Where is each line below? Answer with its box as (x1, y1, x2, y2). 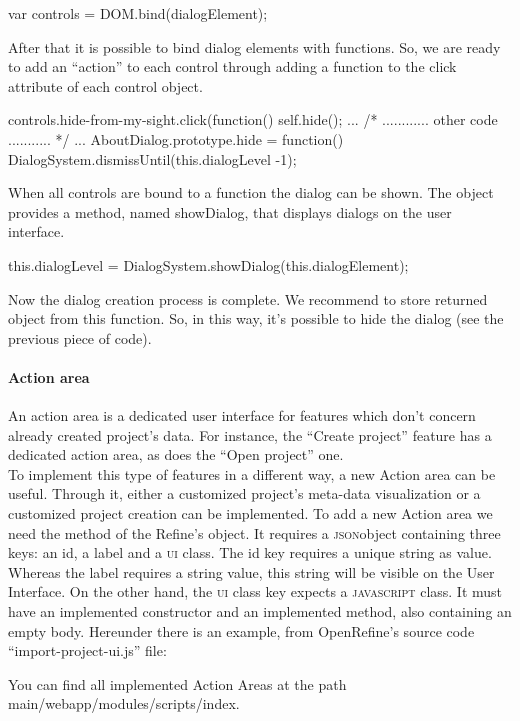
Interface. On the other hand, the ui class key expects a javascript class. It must (8, 581, 503, 602)
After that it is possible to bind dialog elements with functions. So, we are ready (8, 36, 501, 57)
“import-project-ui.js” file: (8, 640, 167, 661)
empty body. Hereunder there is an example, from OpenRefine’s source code (8, 620, 475, 641)
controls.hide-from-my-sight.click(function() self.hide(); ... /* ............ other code (8, 109, 498, 130)
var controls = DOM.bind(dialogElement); (8, 3, 268, 23)
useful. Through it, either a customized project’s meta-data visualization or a (8, 483, 481, 504)
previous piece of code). (8, 327, 152, 348)
